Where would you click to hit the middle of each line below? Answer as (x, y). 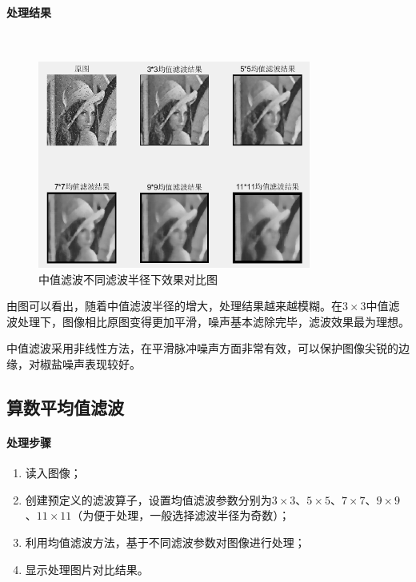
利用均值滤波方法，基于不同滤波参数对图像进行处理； (165, 542)
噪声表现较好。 (101, 364)
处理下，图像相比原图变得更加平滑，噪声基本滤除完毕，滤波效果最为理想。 (213, 321)
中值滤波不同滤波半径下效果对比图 (128, 279)
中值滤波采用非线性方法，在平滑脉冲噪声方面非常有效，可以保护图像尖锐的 (202, 348)
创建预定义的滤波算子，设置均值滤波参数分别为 (148, 499)
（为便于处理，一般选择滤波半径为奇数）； (181, 515)
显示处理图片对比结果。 (87, 569)
